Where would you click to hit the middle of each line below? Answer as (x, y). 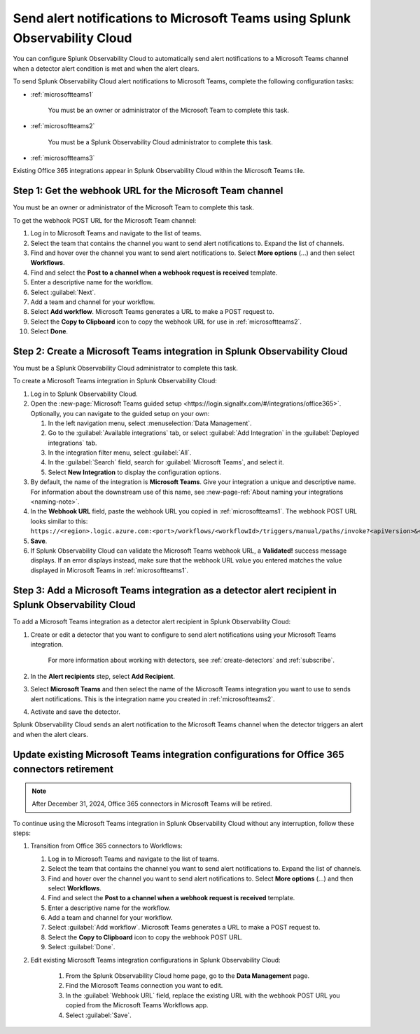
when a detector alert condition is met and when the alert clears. (106, 68)
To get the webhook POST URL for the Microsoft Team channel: (105, 220)
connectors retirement (63, 770)
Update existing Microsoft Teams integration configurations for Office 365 (178, 754)
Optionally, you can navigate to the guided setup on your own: (120, 413)
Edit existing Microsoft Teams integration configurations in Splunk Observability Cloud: (155, 960)
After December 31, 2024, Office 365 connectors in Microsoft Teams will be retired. (152, 804)
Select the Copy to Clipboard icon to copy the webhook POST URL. (145, 937)
